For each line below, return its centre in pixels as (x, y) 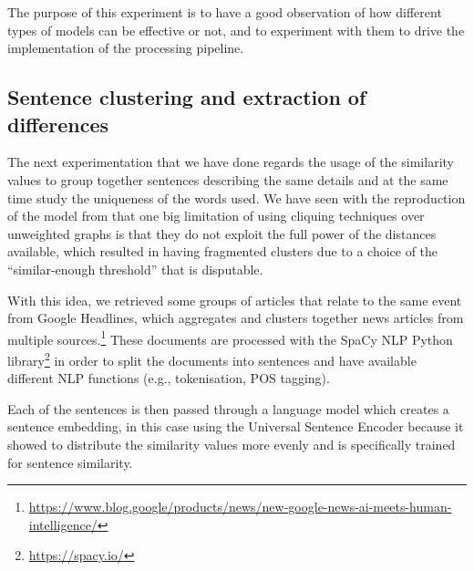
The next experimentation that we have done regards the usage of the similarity (231, 162)
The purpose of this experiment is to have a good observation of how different (225, 12)
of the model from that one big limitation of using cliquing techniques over (216, 216)
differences (58, 124)
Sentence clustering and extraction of (187, 97)
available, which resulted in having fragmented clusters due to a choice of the (223, 251)
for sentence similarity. (70, 462)
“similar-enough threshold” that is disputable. (135, 269)
